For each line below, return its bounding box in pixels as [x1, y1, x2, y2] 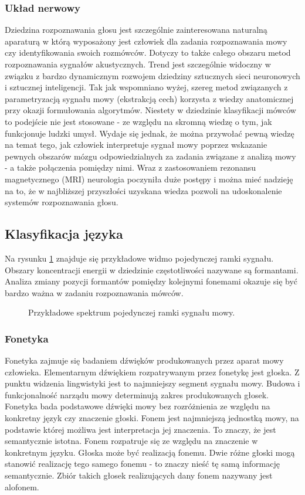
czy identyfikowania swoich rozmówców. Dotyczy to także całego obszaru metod [5, 46, 291, 59]
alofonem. [5, 480, 39, 493]
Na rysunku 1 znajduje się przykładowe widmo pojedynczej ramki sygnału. [5, 252, 274, 264]
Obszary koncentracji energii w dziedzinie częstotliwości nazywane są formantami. [5, 263, 299, 276]
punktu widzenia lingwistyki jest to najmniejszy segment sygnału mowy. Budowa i [5, 377, 300, 389]
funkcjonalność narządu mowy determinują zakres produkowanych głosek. [5, 388, 269, 401]
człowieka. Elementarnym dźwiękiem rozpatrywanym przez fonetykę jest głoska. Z [5, 365, 300, 378]
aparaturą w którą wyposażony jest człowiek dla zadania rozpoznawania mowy [5, 35, 287, 47]
